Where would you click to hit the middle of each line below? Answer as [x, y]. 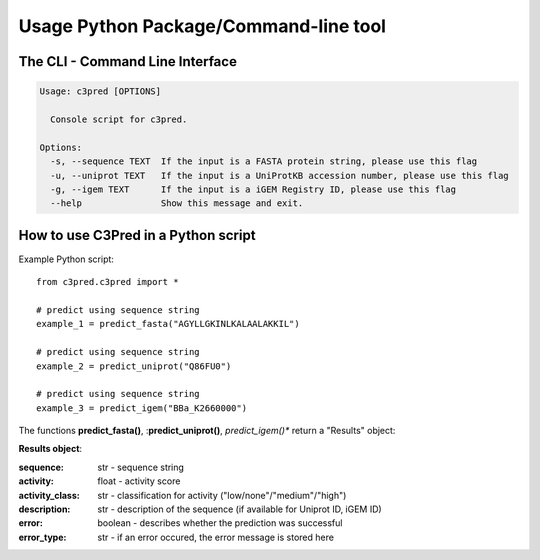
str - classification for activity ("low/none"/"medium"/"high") [222, 495]
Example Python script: [66, 259]
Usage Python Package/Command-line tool [202, 26]
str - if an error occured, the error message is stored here [216, 537]
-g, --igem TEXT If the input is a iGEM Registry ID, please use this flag [253, 189]
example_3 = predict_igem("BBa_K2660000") [142, 408]
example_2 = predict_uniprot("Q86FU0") [134, 366]
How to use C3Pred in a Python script [137, 235]
